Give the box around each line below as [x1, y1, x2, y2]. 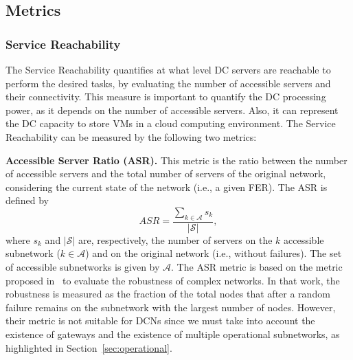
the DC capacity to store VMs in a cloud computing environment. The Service [5, 116, 336, 131]
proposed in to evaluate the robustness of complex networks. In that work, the [5, 273, 340, 287]
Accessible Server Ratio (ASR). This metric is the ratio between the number [5, 153, 348, 167]
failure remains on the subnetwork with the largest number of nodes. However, [5, 300, 336, 314]
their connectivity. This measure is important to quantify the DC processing [5, 89, 326, 104]
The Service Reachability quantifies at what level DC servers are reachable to [5, 63, 331, 76]
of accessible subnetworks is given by [5, 259, 160, 273]
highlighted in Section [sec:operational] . [5, 340, 172, 355]
